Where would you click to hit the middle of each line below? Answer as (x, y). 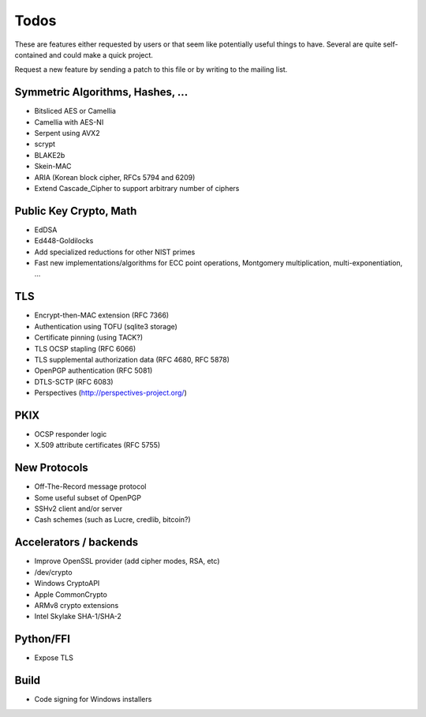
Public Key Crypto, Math (76, 210)
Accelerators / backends (77, 542)
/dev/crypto (53, 572)
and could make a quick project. (101, 54)
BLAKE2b (50, 155)
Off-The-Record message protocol (90, 486)
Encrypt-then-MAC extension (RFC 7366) (102, 315)
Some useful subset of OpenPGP (88, 497)
